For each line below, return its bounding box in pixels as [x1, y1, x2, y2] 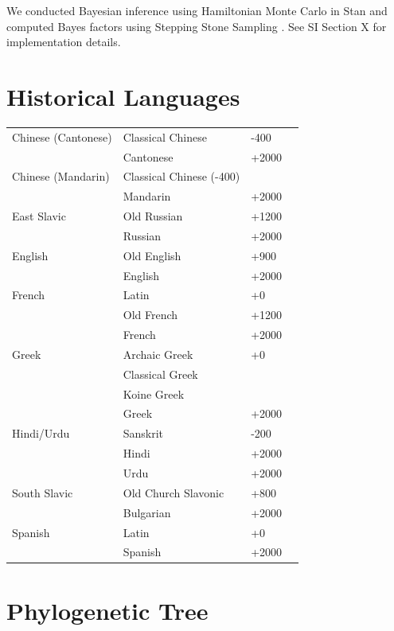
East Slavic [12, 208, 66, 224]
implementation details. [6, 33, 121, 50]
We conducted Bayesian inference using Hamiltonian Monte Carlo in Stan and [6, 2, 388, 18]
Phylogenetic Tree [6, 594, 209, 626]
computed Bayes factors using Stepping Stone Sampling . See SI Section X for [6, 18, 387, 34]
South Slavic [12, 484, 73, 501]
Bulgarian [123, 504, 171, 520]
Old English [123, 247, 181, 263]
